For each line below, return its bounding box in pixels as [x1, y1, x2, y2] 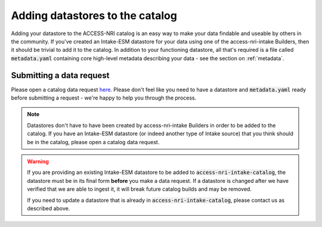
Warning [27, 158, 49, 165]
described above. [27, 204, 70, 212]
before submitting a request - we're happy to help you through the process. [11, 94, 197, 101]
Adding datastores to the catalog [11, 9, 177, 22]
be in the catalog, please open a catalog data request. [27, 138, 160, 145]
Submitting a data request [11, 70, 110, 80]
